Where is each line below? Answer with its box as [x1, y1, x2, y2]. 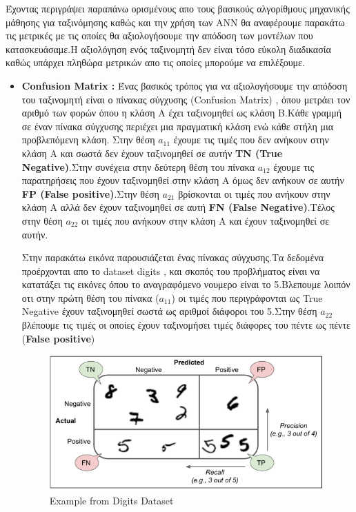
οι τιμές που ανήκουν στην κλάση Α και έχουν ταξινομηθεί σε [81, 213, 330, 227]
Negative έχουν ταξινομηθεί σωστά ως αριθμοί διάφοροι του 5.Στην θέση [21, 304, 317, 318]
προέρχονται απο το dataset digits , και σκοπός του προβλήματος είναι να [21, 263, 320, 278]
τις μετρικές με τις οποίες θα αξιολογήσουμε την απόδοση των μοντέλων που [6, 28, 313, 43]
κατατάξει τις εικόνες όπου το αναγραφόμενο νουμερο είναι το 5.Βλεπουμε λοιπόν [21, 277, 350, 291]
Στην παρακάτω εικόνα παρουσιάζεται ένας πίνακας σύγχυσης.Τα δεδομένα [21, 250, 324, 265]
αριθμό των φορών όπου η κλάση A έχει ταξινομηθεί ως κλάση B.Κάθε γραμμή [21, 105, 342, 120]
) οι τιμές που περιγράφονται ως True [171, 290, 323, 305]
